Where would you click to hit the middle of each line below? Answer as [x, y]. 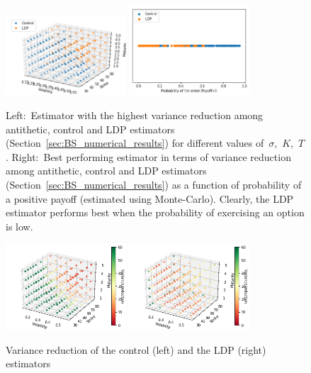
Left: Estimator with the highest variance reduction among [135, 115]
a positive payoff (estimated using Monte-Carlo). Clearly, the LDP [150, 198]
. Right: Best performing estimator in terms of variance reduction [148, 156]
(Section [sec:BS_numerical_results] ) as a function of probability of [154, 184]
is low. [19, 226]
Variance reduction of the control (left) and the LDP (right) [136, 349]
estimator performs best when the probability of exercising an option [155, 212]
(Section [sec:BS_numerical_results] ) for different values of [135, 143]
